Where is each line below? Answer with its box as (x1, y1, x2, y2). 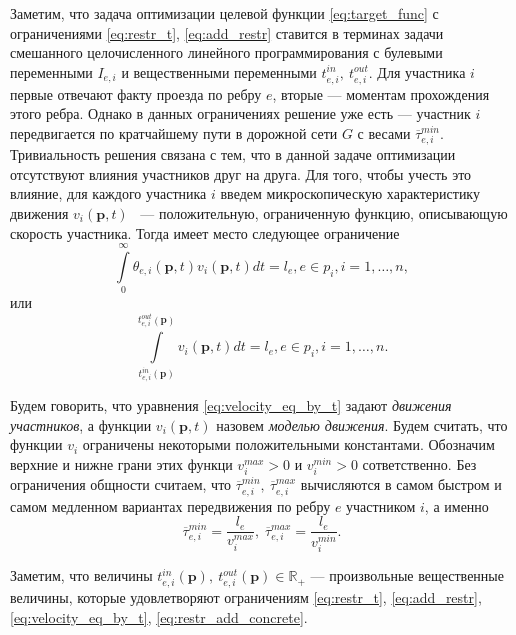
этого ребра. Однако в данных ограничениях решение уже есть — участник (10, 103, 471, 124)
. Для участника (368, 61, 466, 82)
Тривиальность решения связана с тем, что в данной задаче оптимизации (10, 144, 456, 165)
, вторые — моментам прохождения (272, 83, 490, 104)
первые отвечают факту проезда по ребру (10, 83, 262, 104)
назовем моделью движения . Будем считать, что (216, 414, 508, 435)
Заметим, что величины (10, 565, 153, 586)
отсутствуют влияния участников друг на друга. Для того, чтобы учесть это (10, 163, 472, 184)
